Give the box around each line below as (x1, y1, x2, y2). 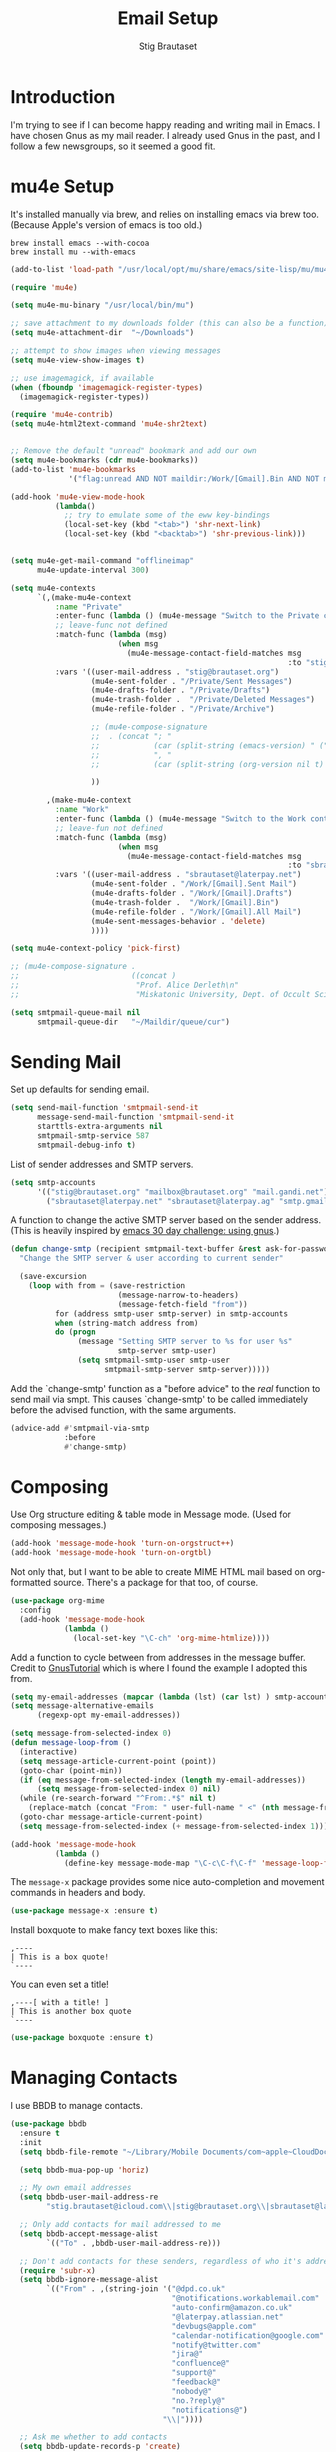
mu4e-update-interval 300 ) (36, 565, 150, 575)
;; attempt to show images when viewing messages (10, 346, 222, 356)
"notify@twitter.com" (171, 2340, 262, 2350)
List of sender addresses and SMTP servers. (10, 1158, 194, 1170)
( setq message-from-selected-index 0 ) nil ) (36, 1784, 222, 1794)
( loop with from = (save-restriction (28, 1281, 186, 1291)
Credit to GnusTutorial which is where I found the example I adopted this (10, 1662, 308, 1674)
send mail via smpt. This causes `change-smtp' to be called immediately (10, 1393, 308, 1405)
